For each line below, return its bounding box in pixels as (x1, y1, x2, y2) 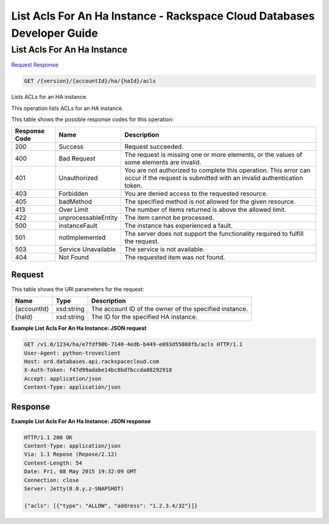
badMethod (58, 197, 93, 206)
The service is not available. (124, 245, 205, 253)
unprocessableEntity (58, 214, 118, 222)
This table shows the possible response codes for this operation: (11, 115, 174, 123)
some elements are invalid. (124, 158, 202, 167)
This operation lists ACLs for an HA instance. (11, 104, 124, 112)
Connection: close (24, 476, 79, 484)
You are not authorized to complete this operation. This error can (124, 166, 311, 175)
